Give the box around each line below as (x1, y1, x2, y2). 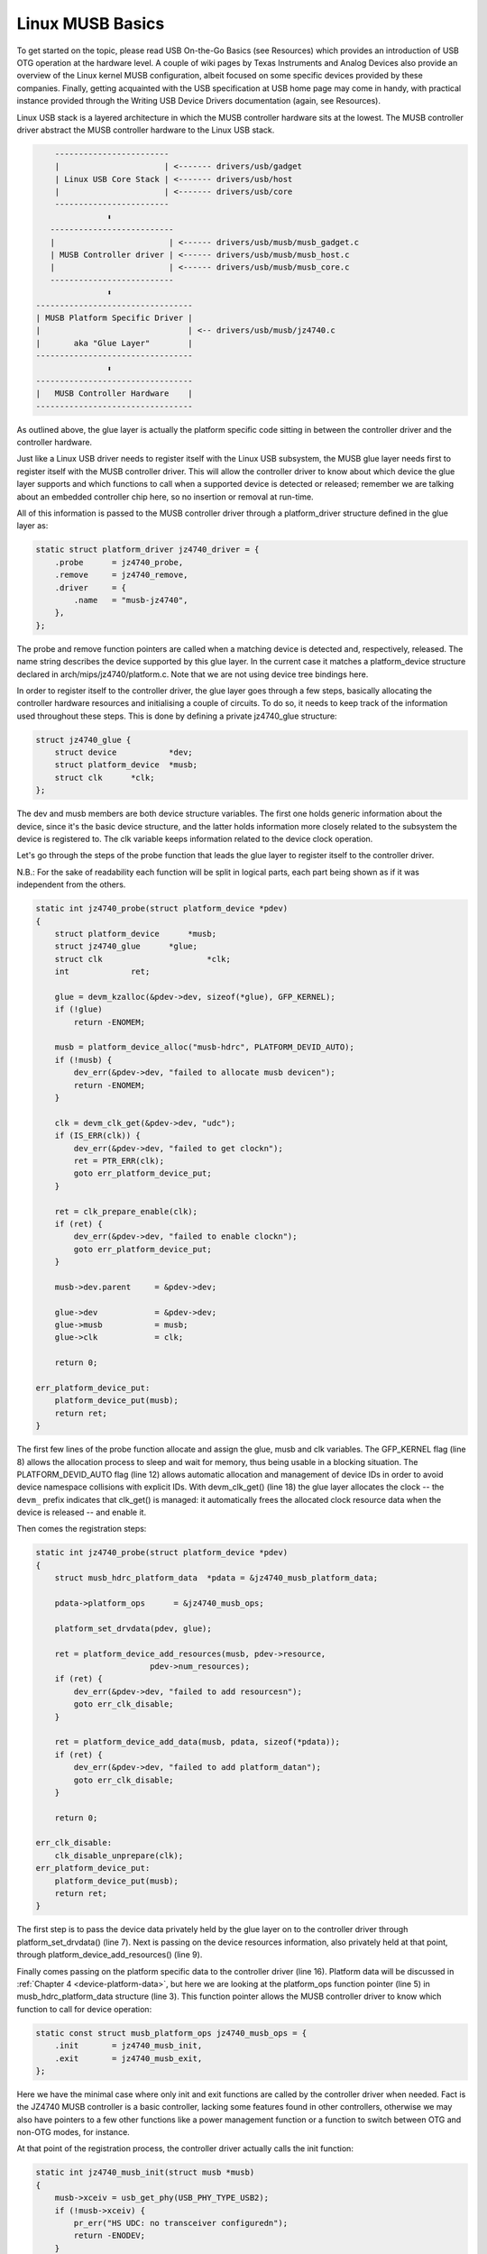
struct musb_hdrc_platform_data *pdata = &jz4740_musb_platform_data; (54, 1573, 379, 1583)
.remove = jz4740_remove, (54, 570, 188, 581)
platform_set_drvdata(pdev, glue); (54, 1623, 212, 1634)
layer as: (16, 520, 49, 531)
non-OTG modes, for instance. (16, 2127, 130, 2138)
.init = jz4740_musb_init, (54, 2040, 203, 2051)
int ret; (54, 967, 151, 977)
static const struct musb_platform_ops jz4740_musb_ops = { (35, 2028, 308, 2038)
